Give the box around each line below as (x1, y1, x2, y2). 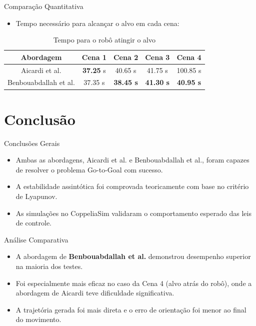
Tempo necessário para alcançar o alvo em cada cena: (15, 17, 179, 28)
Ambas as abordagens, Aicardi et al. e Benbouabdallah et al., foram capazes (15, 154, 249, 165)
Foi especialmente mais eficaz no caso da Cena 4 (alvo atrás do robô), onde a (15, 277, 252, 288)
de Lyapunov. (15, 191, 57, 201)
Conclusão (4, 108, 75, 129)
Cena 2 (113, 51, 138, 62)
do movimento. (15, 314, 61, 324)
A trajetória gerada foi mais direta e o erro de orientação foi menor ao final (15, 304, 246, 314)
